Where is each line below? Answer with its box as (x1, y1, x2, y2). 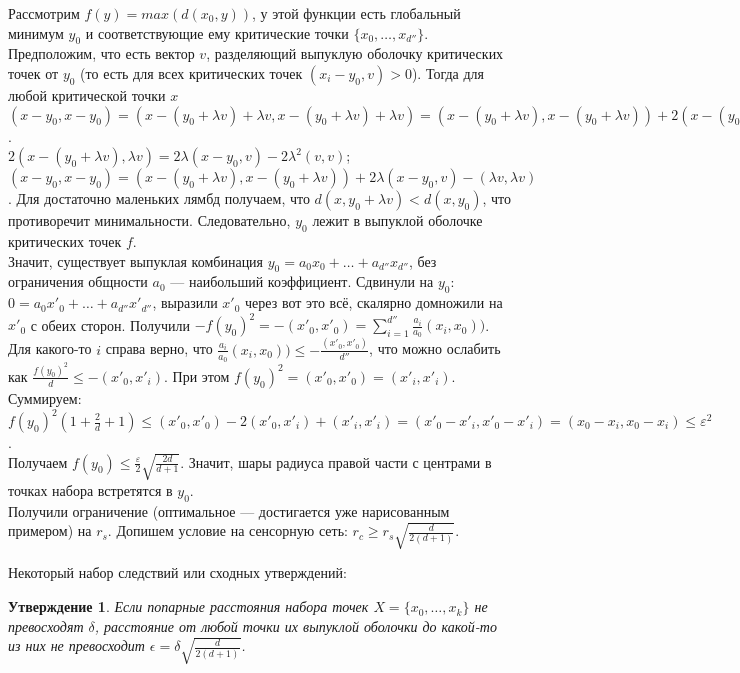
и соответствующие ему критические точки (85, 22, 349, 43)
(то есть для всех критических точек (80, 62, 303, 83)
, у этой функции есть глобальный (252, 3, 461, 23)
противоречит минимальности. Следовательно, (8, 210, 291, 231)
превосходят (8, 615, 84, 636)
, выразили (152, 292, 218, 313)
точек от (8, 62, 59, 83)
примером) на (8, 520, 92, 541)
